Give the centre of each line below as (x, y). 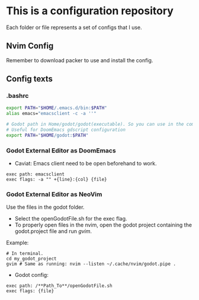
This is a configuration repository (90, 11)
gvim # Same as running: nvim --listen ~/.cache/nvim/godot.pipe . (91, 264)
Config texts (30, 79)
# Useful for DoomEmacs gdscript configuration (66, 130)
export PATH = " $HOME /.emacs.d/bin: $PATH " (57, 108)
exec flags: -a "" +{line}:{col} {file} (57, 180)
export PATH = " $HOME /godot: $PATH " (47, 135)
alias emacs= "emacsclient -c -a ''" (51, 114)
